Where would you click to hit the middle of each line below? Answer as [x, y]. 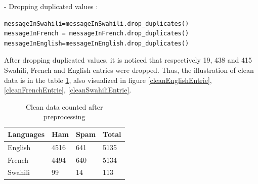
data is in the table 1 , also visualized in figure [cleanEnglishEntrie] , [108, 80]
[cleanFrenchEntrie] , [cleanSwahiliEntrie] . [68, 90]
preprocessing [64, 117]
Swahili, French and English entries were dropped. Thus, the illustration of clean [129, 70]
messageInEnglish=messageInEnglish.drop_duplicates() [97, 43]
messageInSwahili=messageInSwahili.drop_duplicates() [97, 24]
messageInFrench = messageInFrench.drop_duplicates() [97, 34]
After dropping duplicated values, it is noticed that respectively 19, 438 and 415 [128, 60]
